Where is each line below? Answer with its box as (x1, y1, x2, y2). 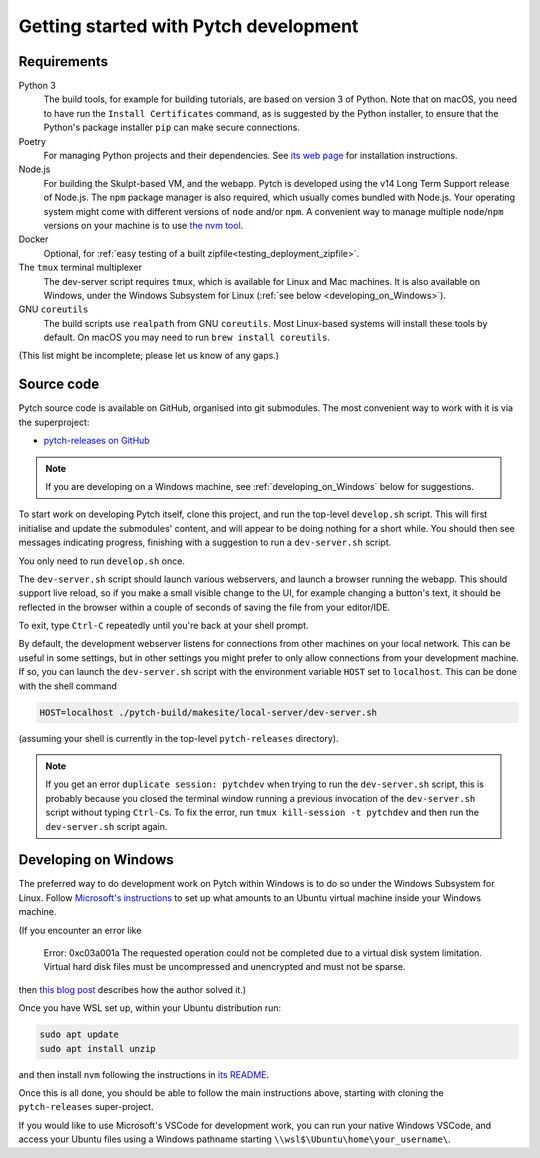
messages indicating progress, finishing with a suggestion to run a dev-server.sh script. (18, 536, 392, 549)
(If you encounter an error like (18, 924, 142, 936)
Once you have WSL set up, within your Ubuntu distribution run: (18, 1002, 282, 1014)
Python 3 (18, 80, 57, 92)
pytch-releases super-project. (18, 1101, 154, 1113)
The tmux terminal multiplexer (18, 261, 142, 274)
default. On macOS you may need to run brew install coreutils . (43, 331, 330, 344)
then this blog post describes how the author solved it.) (18, 983, 247, 995)
